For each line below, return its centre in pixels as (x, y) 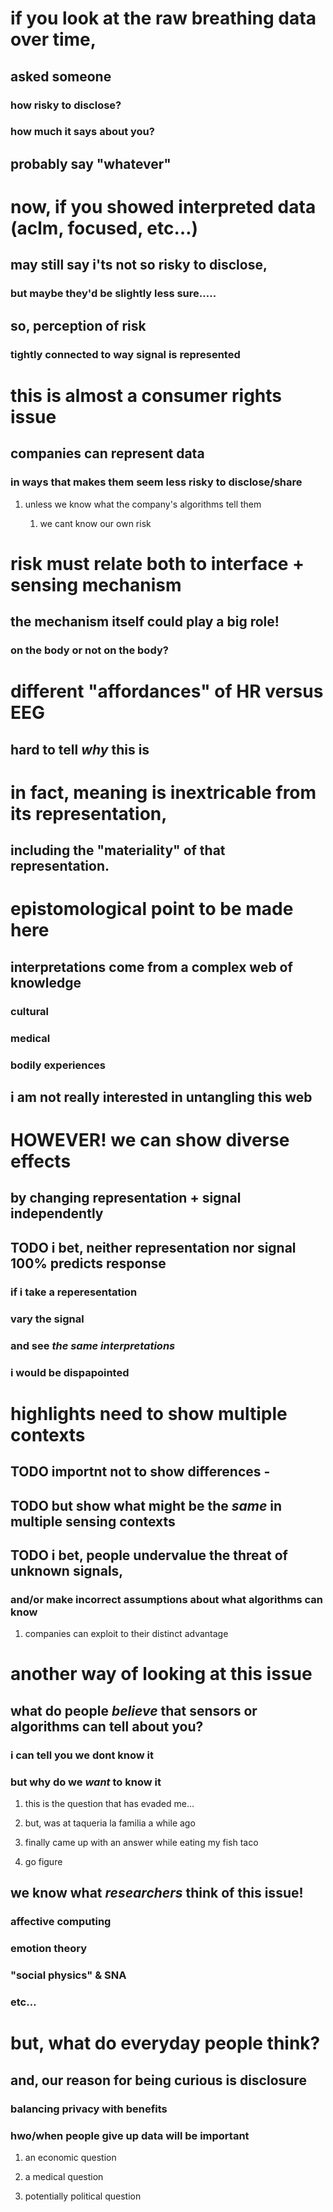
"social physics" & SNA (68, 1975)
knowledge (46, 982)
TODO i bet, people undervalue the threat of (149, 1555)
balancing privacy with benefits (89, 2109)
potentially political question (83, 2196)
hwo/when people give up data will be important (130, 2135)
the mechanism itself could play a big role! (145, 622)
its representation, (89, 813)
